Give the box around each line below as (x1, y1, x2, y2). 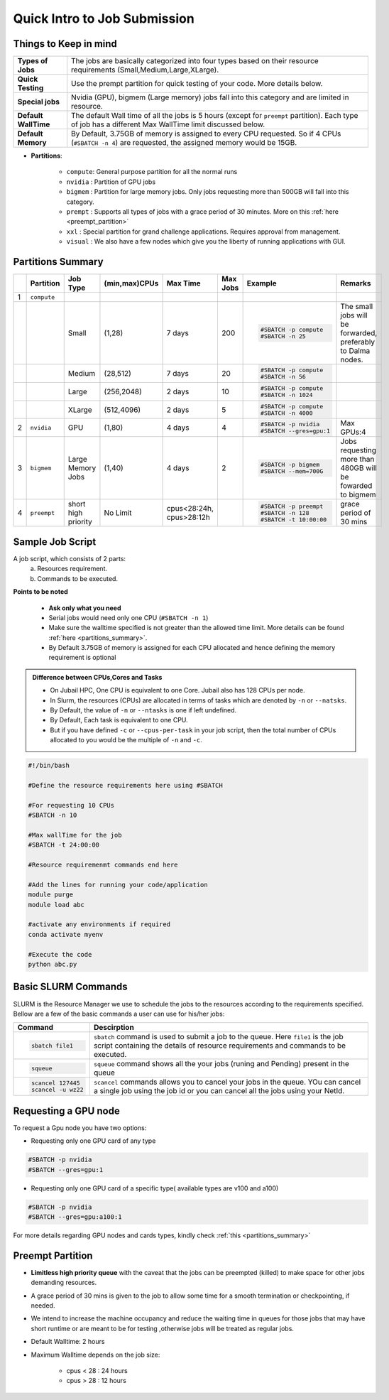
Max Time (166, 278, 202, 288)
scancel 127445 (31, 1080, 81, 1087)
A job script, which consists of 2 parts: (13, 554, 126, 563)
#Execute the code (28, 950, 92, 958)
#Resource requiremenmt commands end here (28, 861, 178, 869)
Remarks (340, 278, 372, 288)
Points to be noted (13, 587, 69, 596)
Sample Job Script (13, 536, 97, 548)
